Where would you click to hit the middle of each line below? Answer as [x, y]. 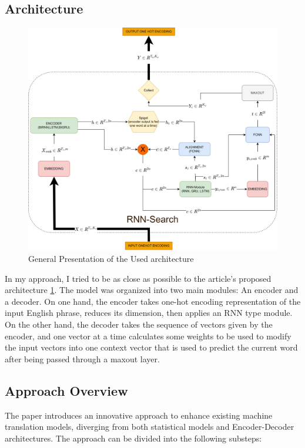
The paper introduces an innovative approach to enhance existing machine [139, 415]
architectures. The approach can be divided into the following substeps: [133, 438]
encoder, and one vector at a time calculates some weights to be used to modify [148, 336]
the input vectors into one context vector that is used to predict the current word [151, 347]
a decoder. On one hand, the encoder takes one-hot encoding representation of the [153, 301]
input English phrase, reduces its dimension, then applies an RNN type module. [149, 313]
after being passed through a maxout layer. [82, 358]
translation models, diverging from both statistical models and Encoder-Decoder [150, 427]
